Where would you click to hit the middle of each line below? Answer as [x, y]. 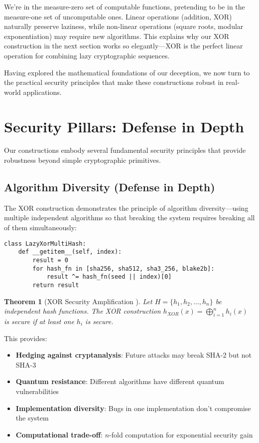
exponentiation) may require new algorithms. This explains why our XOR [117, 36]
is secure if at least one [39, 321]
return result [56, 285]
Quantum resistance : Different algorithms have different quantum [120, 381]
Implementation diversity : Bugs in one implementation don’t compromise [133, 408]
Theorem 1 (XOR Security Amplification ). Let [78, 301]
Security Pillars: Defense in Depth [124, 126]
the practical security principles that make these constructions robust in [114, 82]
